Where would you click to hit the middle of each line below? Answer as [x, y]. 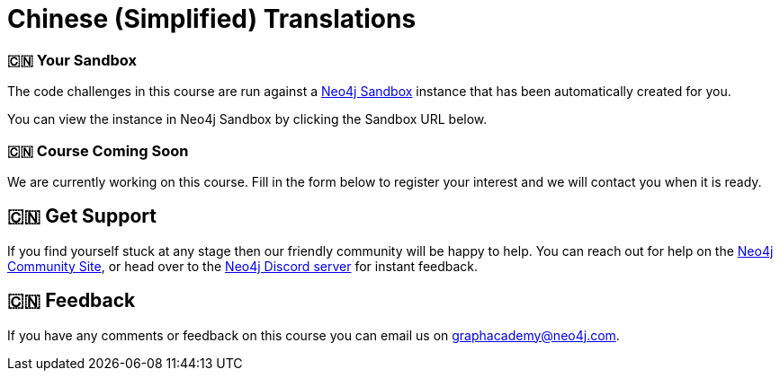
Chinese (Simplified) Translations [212, 19]
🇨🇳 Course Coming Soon [98, 150]
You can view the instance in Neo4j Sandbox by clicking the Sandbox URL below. [247, 119]
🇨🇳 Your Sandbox [72, 60]
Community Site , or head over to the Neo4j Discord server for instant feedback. [243, 266]
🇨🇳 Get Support [82, 216]
